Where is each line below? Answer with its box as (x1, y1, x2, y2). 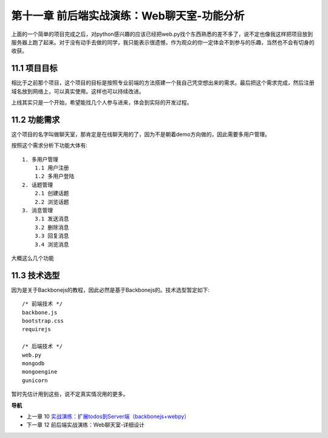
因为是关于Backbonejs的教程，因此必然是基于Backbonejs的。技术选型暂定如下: (11, 286, 210, 293)
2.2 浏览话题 (34, 198, 69, 205)
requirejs (22, 326, 51, 333)
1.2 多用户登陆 (34, 173, 75, 180)
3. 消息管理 (22, 207, 53, 214)
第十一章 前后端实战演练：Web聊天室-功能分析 (11, 9, 245, 22)
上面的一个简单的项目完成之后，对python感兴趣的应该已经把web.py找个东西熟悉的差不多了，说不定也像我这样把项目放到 (11, 30, 313, 38)
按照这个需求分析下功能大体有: (11, 142, 88, 149)
